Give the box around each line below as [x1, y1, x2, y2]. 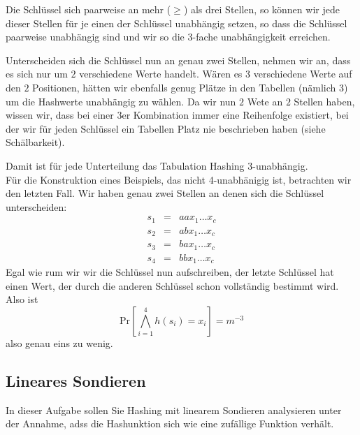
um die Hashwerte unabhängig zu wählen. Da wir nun [6, 94, 236, 108]
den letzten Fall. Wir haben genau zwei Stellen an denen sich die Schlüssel [6, 186, 324, 200]
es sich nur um [6, 66, 68, 81]
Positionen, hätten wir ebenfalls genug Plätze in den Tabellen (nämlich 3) [32, 80, 348, 94]
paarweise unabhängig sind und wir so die [6, 29, 185, 44]
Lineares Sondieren [6, 370, 146, 392]
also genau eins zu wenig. [6, 336, 113, 351]
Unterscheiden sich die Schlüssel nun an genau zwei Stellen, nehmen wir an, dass [6, 52, 351, 67]
